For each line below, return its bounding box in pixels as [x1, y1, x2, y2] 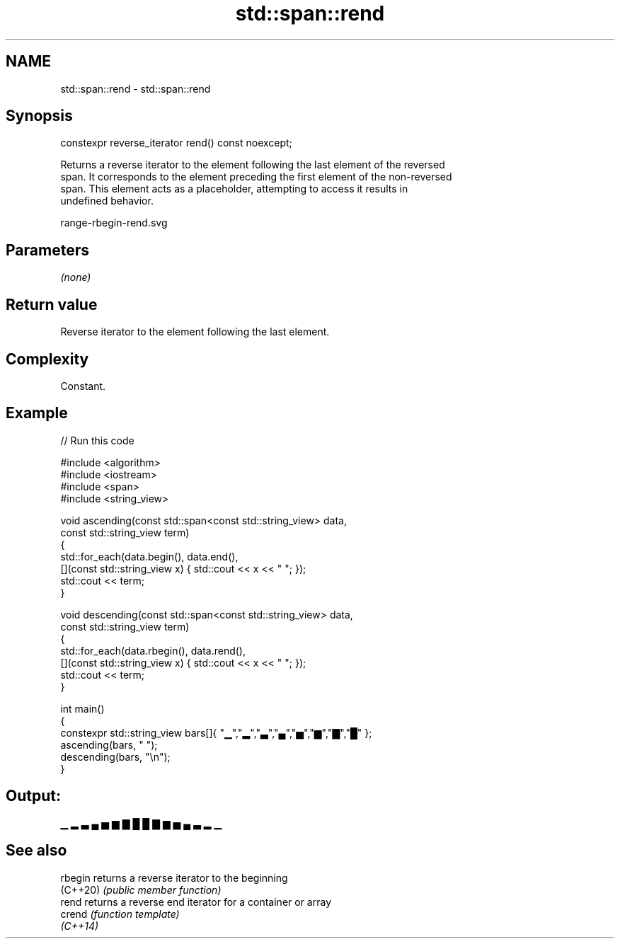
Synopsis [6, 107, 73, 125]
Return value [6, 295, 98, 313]
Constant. [60, 379, 106, 392]
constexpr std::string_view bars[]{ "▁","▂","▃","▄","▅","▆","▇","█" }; [60, 726, 372, 739]
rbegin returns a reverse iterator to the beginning [60, 871, 288, 884]
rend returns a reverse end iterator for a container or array [60, 895, 332, 908]
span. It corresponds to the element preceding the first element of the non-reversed [60, 171, 452, 183]
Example [6, 404, 68, 422]
